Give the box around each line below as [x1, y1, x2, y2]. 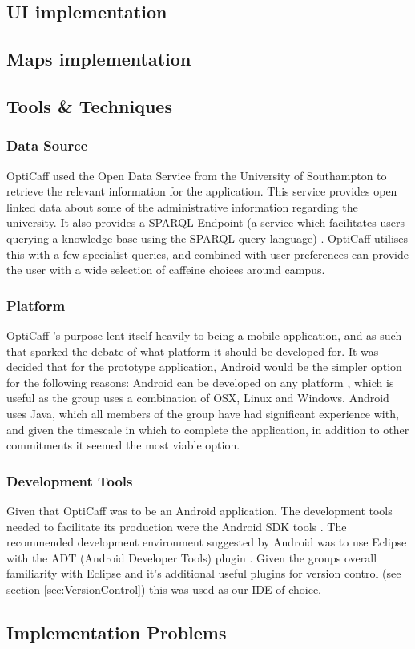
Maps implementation [6, 46, 191, 71]
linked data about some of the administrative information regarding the [6, 198, 358, 215]
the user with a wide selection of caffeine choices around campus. [6, 261, 325, 278]
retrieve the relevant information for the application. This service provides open [6, 183, 397, 200]
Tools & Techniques [6, 93, 172, 118]
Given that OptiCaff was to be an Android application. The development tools [6, 502, 393, 518]
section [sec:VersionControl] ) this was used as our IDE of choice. [6, 580, 322, 597]
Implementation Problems [6, 619, 227, 644]
